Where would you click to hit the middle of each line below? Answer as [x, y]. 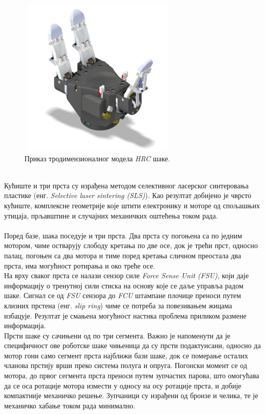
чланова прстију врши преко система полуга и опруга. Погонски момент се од [126, 365]
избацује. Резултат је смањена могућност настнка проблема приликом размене [125, 315]
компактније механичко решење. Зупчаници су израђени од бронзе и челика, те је [131, 395]
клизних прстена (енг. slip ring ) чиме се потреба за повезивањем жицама [118, 305]
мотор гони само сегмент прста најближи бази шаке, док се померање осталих [126, 355]
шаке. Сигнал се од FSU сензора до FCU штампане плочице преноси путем [123, 295]
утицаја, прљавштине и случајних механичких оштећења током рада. [111, 215]
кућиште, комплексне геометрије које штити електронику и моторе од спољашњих [132, 205]
